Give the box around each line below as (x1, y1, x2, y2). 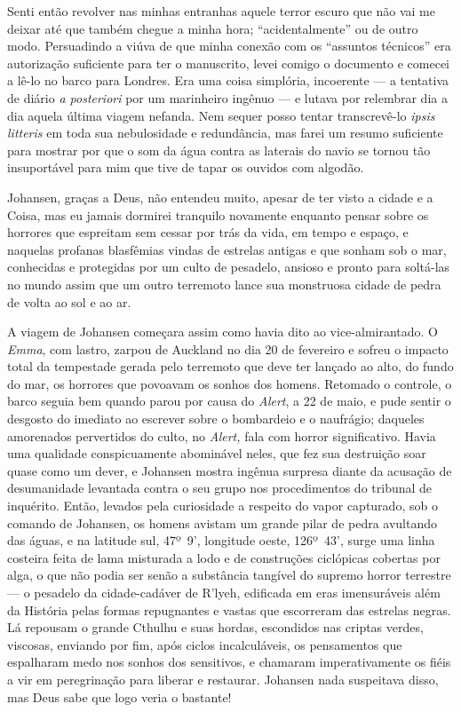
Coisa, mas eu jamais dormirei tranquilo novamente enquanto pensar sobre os (7, 205, 429, 224)
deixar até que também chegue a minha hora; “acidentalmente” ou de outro (7, 19, 418, 37)
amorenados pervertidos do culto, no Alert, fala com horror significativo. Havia (7, 426, 436, 445)
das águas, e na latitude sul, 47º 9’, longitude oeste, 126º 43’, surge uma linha (7, 531, 435, 550)
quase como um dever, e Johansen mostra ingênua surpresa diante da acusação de (7, 461, 452, 479)
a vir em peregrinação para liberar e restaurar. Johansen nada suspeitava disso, (7, 669, 439, 688)
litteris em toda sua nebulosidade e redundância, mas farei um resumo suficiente (7, 123, 443, 142)
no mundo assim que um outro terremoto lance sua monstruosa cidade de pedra (7, 274, 441, 293)
